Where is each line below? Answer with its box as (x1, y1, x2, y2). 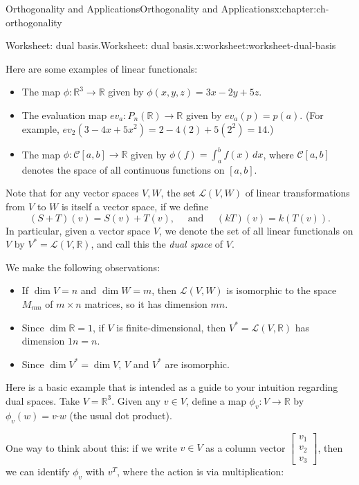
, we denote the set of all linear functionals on (158, 223, 353, 237)
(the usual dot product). (69, 408, 172, 422)
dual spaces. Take (6, 393, 80, 408)
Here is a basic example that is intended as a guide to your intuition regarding (6, 380, 338, 394)
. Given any (111, 393, 161, 408)
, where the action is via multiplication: (117, 464, 284, 479)
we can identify (6, 464, 70, 479)
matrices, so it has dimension (84, 297, 208, 311)
